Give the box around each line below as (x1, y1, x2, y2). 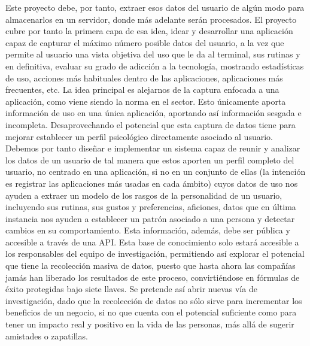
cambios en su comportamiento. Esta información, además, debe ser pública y (5, 224, 290, 236)
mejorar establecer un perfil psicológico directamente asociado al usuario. (5, 130, 273, 142)
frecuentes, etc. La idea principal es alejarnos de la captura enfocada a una (5, 83, 279, 96)
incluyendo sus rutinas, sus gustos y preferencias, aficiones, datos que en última (5, 201, 296, 213)
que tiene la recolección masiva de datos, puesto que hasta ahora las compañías (5, 259, 296, 272)
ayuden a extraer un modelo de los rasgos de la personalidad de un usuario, (5, 189, 282, 201)
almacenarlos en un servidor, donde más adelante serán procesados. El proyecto (5, 13, 297, 25)
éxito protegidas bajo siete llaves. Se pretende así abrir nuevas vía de (5, 283, 257, 295)
